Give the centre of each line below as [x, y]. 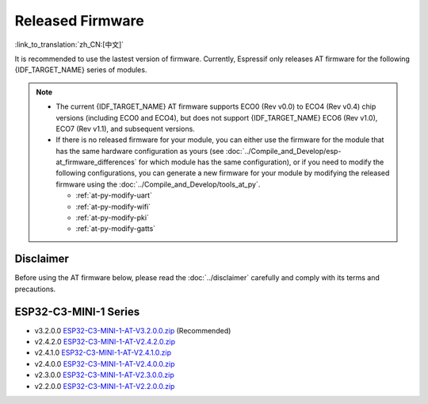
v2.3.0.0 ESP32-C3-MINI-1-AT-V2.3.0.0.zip [104, 375]
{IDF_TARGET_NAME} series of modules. [81, 70]
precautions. [35, 289]
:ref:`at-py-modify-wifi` [113, 206]
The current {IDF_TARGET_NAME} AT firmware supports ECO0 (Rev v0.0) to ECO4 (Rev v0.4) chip [216, 106]
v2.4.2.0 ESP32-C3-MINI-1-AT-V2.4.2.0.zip [105, 342]
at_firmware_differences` [97, 162]
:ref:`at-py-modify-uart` [114, 195]
